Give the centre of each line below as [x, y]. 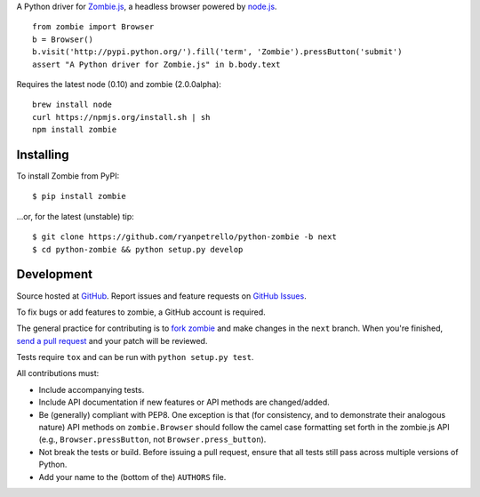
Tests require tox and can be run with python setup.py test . [135, 357]
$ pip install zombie [79, 196]
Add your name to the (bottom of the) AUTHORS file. [132, 477]
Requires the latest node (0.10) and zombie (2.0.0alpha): [119, 84]
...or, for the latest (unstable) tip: [76, 216]
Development [55, 274]
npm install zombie [75, 130]
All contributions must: [58, 373]
